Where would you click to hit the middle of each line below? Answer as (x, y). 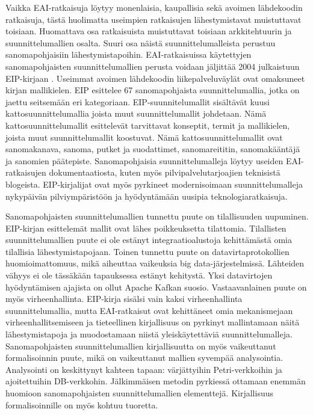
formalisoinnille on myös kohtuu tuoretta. (82, 404)
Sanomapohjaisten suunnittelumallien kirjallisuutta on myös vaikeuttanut (141, 346)
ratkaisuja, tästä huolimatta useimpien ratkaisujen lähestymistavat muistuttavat (153, 19)
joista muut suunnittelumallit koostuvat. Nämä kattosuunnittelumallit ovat (144, 137)
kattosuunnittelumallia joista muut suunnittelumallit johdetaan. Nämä (136, 113)
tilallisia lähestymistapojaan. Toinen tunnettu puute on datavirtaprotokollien (147, 251)
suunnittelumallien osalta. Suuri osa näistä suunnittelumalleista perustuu (141, 42)
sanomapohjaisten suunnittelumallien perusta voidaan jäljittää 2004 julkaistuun (153, 66)
